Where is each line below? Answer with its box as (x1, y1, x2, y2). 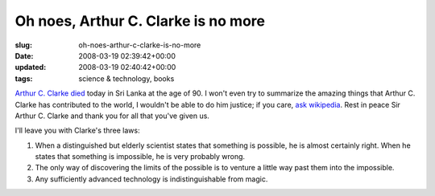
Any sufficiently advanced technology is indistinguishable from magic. (35, 174, 268, 184)
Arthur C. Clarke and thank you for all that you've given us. (14, 111, 209, 120)
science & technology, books (78, 73, 175, 84)
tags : (14, 73, 33, 84)
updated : (14, 63, 47, 72)
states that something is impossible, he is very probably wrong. (35, 152, 246, 161)
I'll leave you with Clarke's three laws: (14, 125, 140, 136)
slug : (14, 40, 32, 50)
